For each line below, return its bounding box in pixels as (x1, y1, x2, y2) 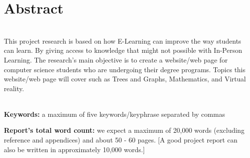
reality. (4, 83, 24, 93)
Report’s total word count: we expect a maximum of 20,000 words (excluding (4, 125, 245, 135)
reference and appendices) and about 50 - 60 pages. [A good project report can (4, 135, 237, 145)
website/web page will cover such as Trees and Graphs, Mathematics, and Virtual (4, 74, 246, 84)
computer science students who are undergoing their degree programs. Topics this (4, 64, 246, 74)
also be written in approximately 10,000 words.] (4, 144, 145, 154)
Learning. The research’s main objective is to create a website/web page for (4, 54, 228, 64)
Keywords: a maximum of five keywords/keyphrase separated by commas (4, 109, 225, 119)
